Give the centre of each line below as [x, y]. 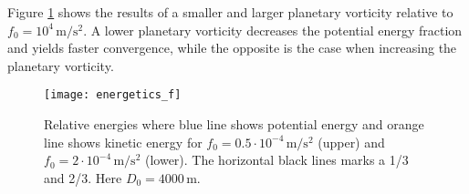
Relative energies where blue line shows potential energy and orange [234, 124]
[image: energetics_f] [113, 95]
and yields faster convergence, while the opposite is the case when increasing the [232, 48]
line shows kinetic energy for [123, 142]
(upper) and [351, 142]
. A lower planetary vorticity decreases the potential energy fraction [273, 30]
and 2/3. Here [83, 177]
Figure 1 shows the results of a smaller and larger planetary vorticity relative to [230, 12]
